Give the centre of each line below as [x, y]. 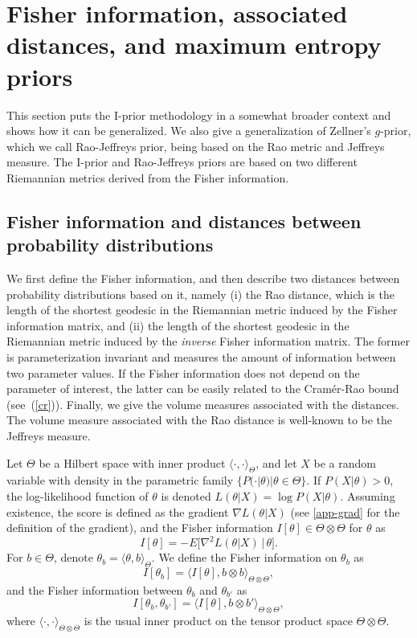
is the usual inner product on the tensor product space [218, 621]
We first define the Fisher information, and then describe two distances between [203, 278]
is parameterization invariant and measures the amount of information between [201, 357]
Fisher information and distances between [184, 221]
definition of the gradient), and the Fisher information [140, 528]
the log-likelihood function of [78, 495]
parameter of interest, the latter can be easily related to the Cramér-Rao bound [203, 389]
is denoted [186, 495]
